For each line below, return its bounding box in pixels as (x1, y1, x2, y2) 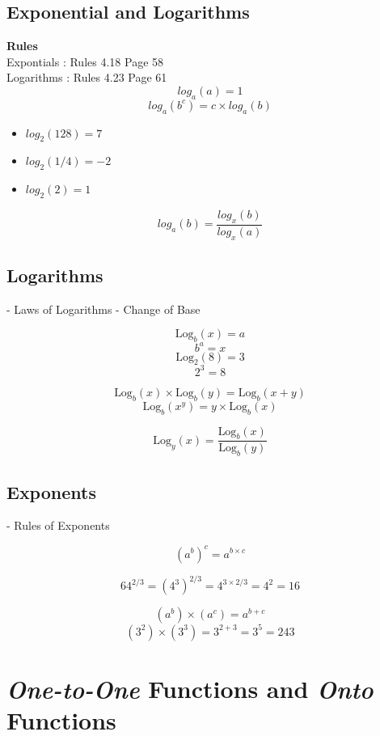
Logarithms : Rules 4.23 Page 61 (6, 69, 167, 86)
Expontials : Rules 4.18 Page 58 (6, 53, 164, 70)
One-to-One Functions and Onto (6, 671, 374, 705)
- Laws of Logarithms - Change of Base (6, 300, 201, 317)
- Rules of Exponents (6, 517, 110, 534)
